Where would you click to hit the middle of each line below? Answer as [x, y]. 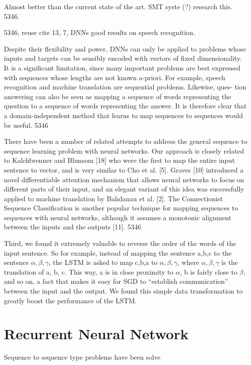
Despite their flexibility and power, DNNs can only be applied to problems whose [125, 48]
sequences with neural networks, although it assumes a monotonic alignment [118, 217]
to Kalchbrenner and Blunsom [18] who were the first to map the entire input [119, 160]
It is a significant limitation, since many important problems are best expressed [122, 67]
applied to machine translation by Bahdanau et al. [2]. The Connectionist [113, 198]
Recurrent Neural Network [96, 334]
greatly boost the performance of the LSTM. [71, 300]
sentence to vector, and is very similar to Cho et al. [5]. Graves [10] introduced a [124, 169]
